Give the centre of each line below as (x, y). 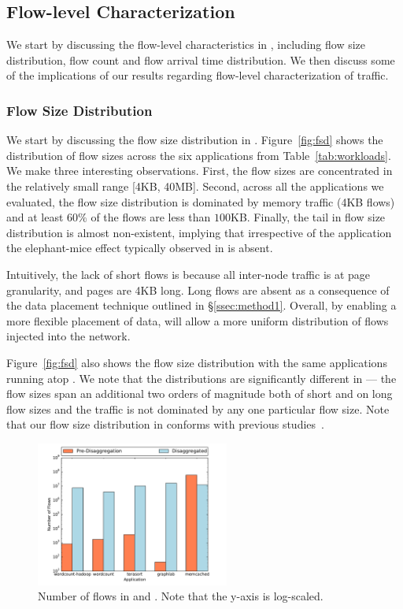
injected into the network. (68, 336)
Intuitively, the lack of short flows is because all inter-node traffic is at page (189, 274)
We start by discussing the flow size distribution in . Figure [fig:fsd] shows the (195, 140)
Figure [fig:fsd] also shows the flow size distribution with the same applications (197, 362)
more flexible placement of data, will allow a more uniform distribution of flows (198, 320)
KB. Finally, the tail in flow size (308, 217)
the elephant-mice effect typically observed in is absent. (140, 248)
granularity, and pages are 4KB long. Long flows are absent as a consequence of (198, 290)
